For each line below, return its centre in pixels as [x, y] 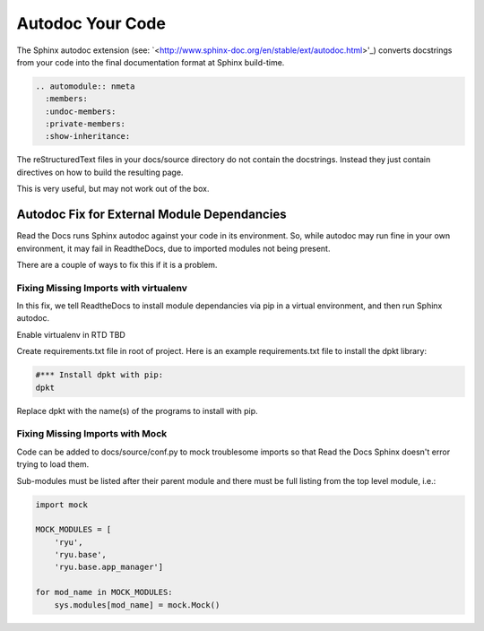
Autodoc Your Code [91, 23]
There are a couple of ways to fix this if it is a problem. [117, 264]
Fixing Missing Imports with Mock [92, 434]
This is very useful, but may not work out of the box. [113, 189]
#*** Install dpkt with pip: [99, 375]
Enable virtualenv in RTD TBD [71, 334]
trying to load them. [53, 464]
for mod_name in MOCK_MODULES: [104, 592]
